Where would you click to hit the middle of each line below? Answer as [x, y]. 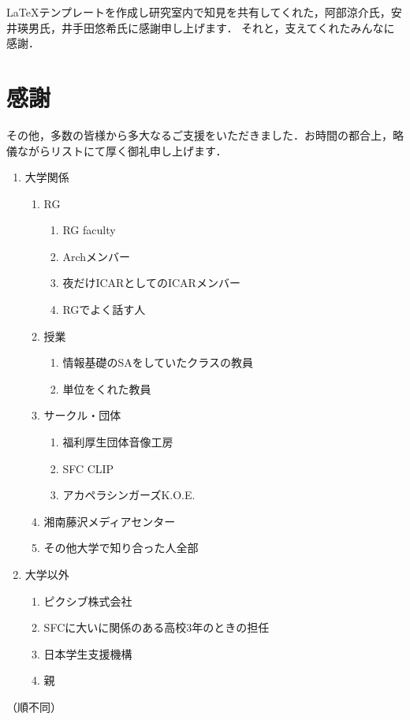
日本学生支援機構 [88, 653]
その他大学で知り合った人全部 [121, 548]
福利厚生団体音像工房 [118, 442]
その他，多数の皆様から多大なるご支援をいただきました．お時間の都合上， [199, 134]
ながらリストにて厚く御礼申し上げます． [122, 150]
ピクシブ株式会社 [88, 601]
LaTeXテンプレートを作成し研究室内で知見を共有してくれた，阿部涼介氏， [199, 12]
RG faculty [89, 230]
